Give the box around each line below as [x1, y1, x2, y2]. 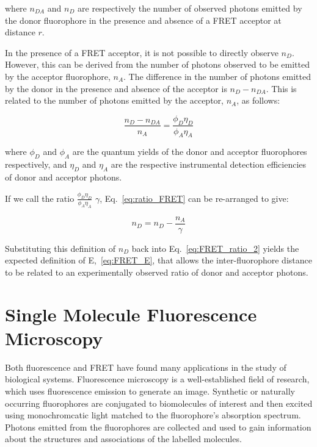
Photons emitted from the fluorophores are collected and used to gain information [5, 420, 312, 433]
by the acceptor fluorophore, [5, 70, 111, 82]
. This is [266, 82, 297, 95]
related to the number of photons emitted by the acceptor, [5, 94, 224, 107]
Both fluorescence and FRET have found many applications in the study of [5, 360, 286, 373]
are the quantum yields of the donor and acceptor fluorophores [72, 145, 307, 158]
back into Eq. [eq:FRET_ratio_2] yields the [131, 241, 299, 254]
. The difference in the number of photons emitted [123, 70, 311, 82]
